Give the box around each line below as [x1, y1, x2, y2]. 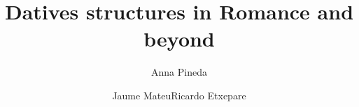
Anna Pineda [151, 65, 207, 79]
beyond [143, 24, 215, 53]
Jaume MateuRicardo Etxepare [112, 88, 246, 102]
